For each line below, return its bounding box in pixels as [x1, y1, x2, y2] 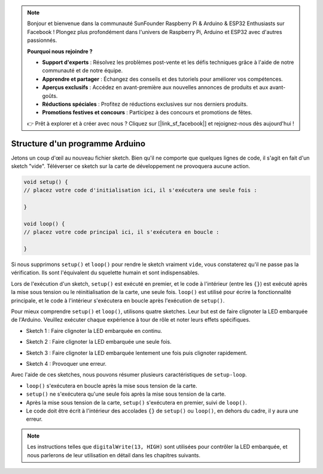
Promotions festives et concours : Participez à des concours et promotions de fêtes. [42, 109, 252, 116]
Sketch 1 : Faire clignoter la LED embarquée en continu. [26, 327, 163, 334]
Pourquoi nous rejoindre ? [27, 48, 93, 55]
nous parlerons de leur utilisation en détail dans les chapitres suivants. [27, 451, 200, 458]
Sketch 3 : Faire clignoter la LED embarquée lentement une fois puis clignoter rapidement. [26, 349, 248, 356]
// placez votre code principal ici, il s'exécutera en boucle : [23, 229, 220, 236]
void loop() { [23, 220, 65, 227]
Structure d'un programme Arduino [11, 138, 146, 149]
